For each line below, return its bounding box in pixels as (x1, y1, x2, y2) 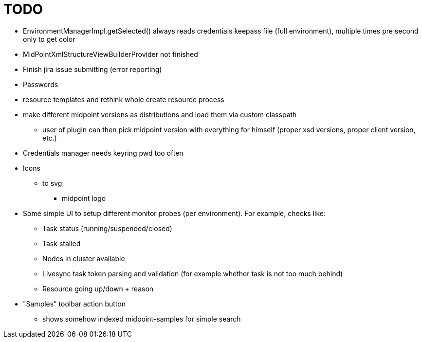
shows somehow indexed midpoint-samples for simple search (42, 314, 241, 323)
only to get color (23, 35, 75, 43)
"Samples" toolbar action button (23, 299, 126, 308)
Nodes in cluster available (42, 254, 125, 263)
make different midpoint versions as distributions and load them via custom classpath (23, 110, 297, 119)
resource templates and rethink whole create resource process (23, 95, 224, 104)
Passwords (23, 80, 58, 89)
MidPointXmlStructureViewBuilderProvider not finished (23, 50, 198, 58)
